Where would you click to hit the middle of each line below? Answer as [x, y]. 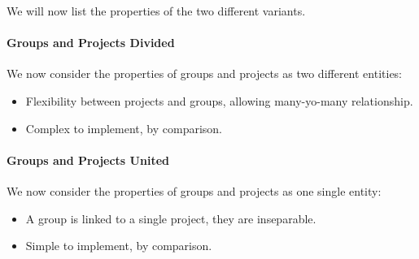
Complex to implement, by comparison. [124, 128]
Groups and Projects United [88, 160]
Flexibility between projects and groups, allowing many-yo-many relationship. [219, 100]
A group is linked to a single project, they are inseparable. [171, 218]
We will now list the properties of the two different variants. [156, 11]
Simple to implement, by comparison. [119, 246]
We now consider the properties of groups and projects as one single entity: [194, 190]
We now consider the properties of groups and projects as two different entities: [205, 73]
